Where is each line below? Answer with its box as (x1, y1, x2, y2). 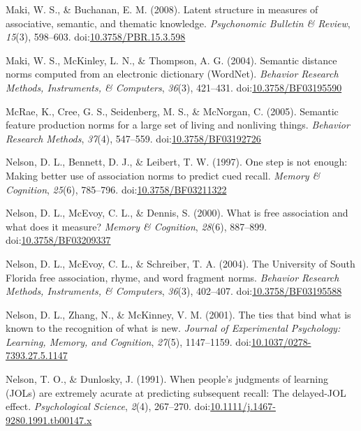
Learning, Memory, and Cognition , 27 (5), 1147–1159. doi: (6, 334, 251, 349)
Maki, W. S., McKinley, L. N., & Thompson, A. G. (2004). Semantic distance (6, 52, 337, 67)
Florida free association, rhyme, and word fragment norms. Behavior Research (6, 270, 339, 284)
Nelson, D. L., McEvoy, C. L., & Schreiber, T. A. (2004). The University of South (6, 256, 355, 270)
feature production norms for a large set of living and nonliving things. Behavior (6, 117, 350, 132)
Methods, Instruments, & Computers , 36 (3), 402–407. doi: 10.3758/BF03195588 (6, 284, 342, 298)
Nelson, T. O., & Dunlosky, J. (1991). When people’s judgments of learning (6, 372, 328, 386)
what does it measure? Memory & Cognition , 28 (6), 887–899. (6, 219, 267, 233)
